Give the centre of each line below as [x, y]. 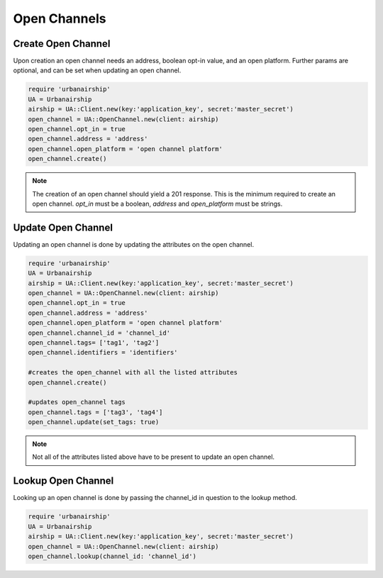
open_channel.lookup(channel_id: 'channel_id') [112, 556]
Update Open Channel [63, 227]
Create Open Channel [62, 44]
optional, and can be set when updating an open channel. [97, 70]
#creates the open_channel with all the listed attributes [133, 373]
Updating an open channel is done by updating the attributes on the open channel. [134, 244]
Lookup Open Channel [63, 481]
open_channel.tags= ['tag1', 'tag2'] [94, 343]
